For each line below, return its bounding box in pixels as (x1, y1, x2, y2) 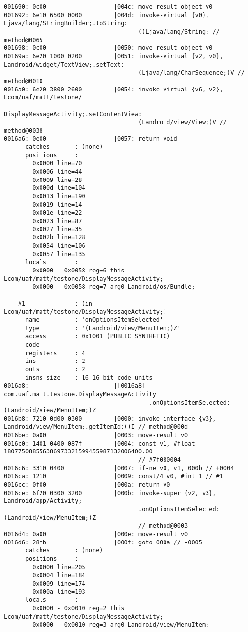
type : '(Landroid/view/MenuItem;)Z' (25, 324, 181, 332)
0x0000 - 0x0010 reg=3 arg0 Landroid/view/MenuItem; (32, 621, 209, 629)
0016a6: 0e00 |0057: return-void (4, 135, 177, 142)
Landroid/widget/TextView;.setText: (4, 61, 124, 68)
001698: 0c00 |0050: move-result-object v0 (4, 45, 213, 52)
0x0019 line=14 (32, 201, 82, 208)
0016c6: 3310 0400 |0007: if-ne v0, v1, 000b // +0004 (4, 464, 234, 472)
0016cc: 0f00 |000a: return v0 (4, 481, 170, 489)
